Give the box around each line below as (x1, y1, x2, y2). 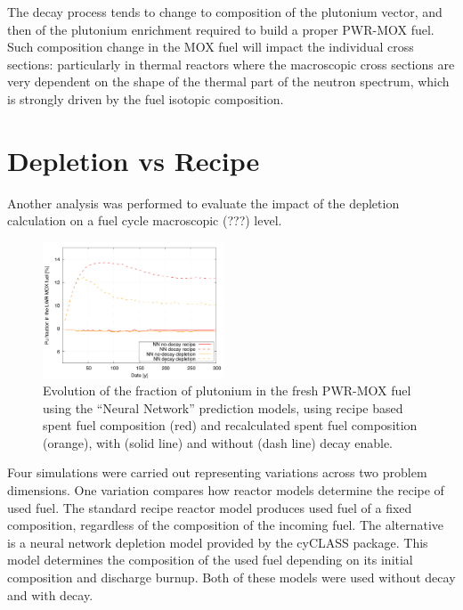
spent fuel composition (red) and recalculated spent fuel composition (43, 416, 418, 435)
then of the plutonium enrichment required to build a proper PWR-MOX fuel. (7, 20, 435, 38)
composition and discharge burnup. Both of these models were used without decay (7, 568, 456, 587)
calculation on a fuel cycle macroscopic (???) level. (7, 211, 282, 230)
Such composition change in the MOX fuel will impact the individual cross (7, 37, 414, 56)
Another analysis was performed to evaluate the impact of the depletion (7, 193, 400, 212)
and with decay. (7, 585, 93, 604)
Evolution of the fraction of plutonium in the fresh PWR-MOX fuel (43, 381, 411, 400)
